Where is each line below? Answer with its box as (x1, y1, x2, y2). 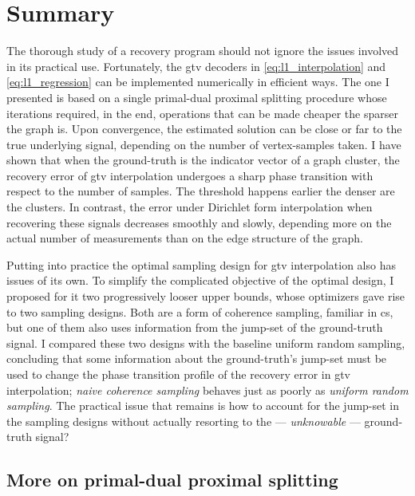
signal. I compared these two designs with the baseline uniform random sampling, (6, 334, 405, 351)
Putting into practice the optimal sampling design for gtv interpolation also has (6, 256, 396, 273)
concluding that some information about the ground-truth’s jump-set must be (6, 350, 387, 367)
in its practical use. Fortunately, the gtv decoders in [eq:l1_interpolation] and (6, 57, 386, 74)
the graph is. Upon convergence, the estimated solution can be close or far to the (6, 120, 402, 137)
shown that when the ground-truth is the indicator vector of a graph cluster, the (6, 152, 400, 168)
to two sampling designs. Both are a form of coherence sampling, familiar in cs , (6, 303, 393, 320)
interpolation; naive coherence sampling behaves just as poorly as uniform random (6, 381, 409, 398)
